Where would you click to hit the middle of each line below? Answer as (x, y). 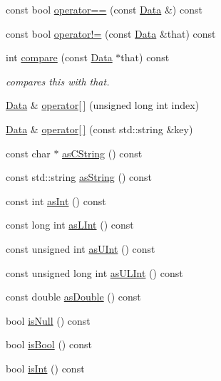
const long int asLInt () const (70, 225)
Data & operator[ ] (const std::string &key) (99, 129)
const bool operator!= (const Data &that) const (111, 33)
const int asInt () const (56, 200)
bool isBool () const (49, 344)
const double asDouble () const (73, 297)
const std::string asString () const (79, 177)
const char (28, 153)
